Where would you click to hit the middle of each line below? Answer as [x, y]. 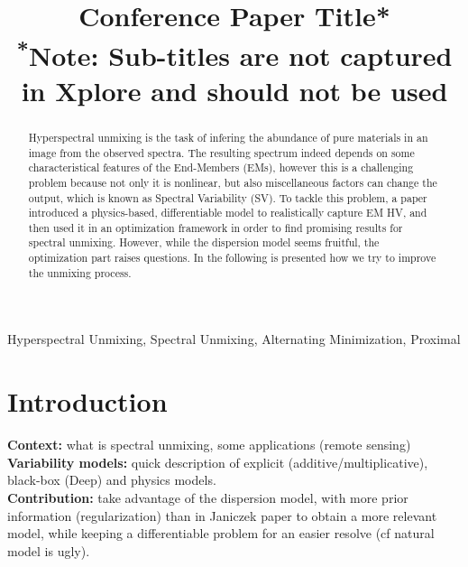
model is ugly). [49, 550]
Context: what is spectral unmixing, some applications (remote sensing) [209, 445]
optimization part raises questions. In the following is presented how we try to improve [232, 258]
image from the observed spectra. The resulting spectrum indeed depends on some [221, 152]
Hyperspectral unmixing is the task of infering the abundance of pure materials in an [228, 137]
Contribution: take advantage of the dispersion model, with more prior [208, 497]
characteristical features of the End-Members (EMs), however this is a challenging [221, 167]
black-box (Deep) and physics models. [112, 480]
